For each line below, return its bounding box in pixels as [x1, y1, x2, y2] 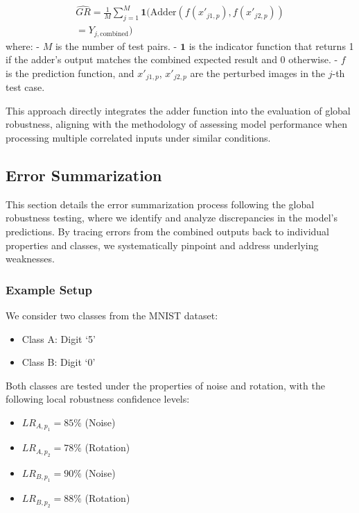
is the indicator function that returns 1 [189, 38, 354, 53]
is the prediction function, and [6, 65, 134, 80]
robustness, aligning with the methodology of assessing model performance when [6, 117, 347, 131]
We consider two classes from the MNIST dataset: [6, 308, 218, 322]
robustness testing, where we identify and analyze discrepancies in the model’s [6, 210, 338, 225]
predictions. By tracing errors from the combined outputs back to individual [6, 224, 329, 238]
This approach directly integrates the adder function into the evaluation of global [6, 103, 351, 117]
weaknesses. [6, 251, 55, 266]
